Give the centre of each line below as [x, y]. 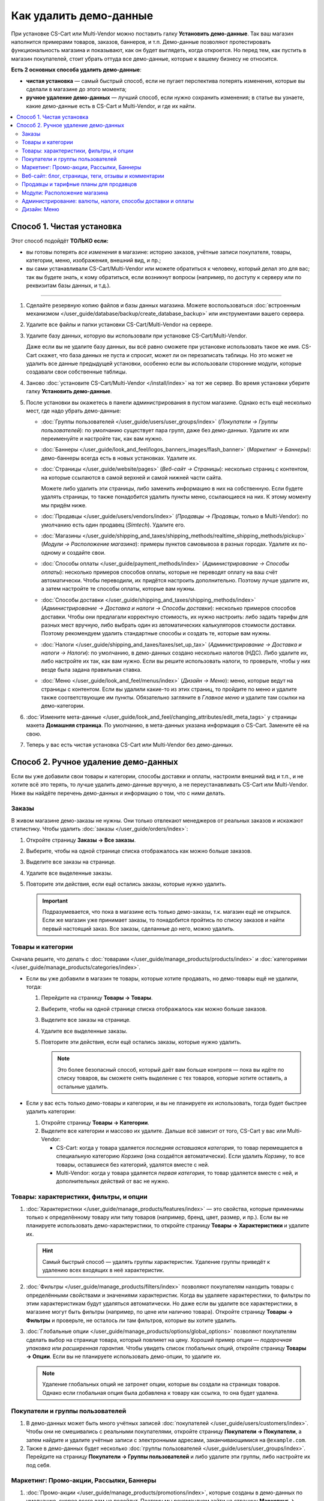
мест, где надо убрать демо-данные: [73, 411]
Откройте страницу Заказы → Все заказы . [81, 840]
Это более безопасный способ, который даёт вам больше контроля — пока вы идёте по [171, 1069]
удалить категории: [51, 1111]
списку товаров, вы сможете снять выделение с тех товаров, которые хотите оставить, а [172, 1078]
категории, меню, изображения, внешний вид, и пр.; [94, 261]
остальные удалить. [83, 1086]
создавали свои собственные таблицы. [76, 372]
